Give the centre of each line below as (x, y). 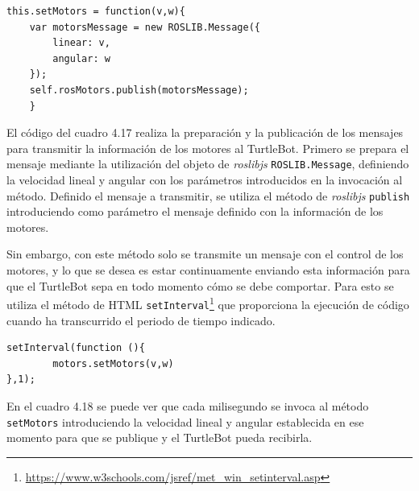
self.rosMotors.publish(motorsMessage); (139, 90)
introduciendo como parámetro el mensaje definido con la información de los (195, 211)
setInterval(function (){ (76, 348)
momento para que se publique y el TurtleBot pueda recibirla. (160, 437)
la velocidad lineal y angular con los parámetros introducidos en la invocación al (205, 179)
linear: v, (81, 43)
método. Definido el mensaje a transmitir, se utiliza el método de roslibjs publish (208, 195)
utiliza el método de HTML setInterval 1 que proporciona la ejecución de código (208, 303)
